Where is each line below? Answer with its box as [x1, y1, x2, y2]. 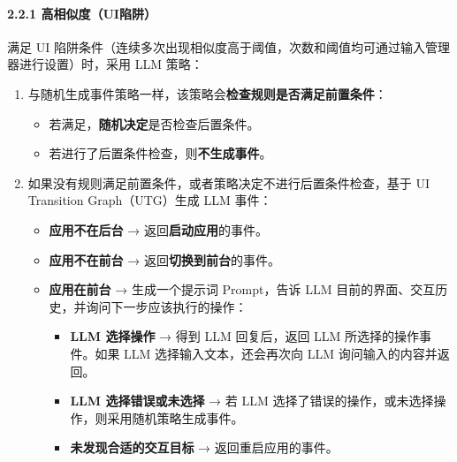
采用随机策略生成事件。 [107, 408, 244, 427]
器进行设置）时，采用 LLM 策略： [7, 55, 203, 73]
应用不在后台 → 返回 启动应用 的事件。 [49, 220, 268, 239]
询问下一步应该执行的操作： [86, 297, 248, 315]
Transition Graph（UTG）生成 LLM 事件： [27, 191, 272, 209]
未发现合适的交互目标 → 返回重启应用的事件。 [70, 438, 339, 457]
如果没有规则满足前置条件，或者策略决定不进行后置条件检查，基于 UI [27, 173, 430, 192]
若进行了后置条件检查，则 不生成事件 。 [49, 144, 272, 163]
